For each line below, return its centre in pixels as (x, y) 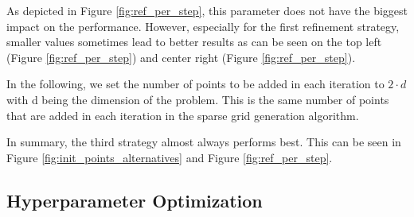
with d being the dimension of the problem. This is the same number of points (198, 99)
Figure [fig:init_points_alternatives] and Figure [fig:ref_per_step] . (170, 157)
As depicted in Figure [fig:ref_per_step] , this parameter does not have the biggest (207, 10)
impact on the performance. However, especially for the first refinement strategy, (203, 26)
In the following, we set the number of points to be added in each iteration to (195, 84)
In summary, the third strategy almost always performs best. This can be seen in (204, 142)
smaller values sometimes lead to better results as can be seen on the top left (194, 42)
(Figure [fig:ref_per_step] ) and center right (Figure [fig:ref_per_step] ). (181, 57)
